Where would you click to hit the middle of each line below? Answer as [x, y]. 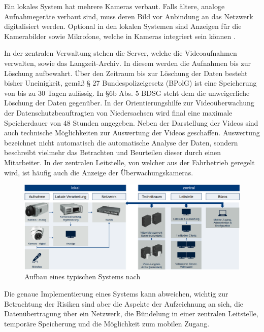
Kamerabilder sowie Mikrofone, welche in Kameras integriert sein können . [120, 36]
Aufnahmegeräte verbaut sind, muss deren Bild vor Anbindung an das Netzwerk [129, 16]
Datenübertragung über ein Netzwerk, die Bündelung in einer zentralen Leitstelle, [131, 313]
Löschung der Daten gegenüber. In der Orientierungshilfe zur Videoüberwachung [129, 103]
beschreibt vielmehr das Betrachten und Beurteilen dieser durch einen [113, 152]
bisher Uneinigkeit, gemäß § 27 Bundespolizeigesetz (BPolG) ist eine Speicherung [130, 83]
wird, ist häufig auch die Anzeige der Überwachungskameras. [99, 172]
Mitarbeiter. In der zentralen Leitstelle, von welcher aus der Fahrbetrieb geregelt [129, 162]
